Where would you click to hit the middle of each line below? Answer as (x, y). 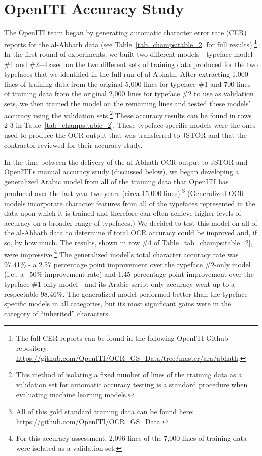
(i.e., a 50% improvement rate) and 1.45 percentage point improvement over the (129, 274)
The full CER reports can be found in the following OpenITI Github (122, 338)
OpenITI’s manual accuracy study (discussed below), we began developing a (122, 172)
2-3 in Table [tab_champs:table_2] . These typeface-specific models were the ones (130, 125)
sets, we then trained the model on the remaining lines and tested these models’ (127, 103)
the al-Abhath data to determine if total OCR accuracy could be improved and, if (130, 233)
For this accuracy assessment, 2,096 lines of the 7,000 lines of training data (131, 438)
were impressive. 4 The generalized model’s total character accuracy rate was (121, 253)
